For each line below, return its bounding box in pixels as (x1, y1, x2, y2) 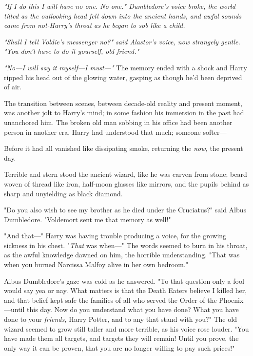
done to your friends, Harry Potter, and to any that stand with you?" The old (4, 314, 237, 324)
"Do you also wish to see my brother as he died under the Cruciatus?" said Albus (4, 205, 247, 215)
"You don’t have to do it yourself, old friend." (4, 46, 139, 56)
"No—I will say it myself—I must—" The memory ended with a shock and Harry (4, 62, 247, 72)
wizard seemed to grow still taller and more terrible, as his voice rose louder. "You (4, 323, 249, 334)
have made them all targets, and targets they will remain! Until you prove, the (4, 333, 239, 343)
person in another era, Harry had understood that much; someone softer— (4, 126, 227, 137)
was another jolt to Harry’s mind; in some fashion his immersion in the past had (4, 107, 244, 118)
